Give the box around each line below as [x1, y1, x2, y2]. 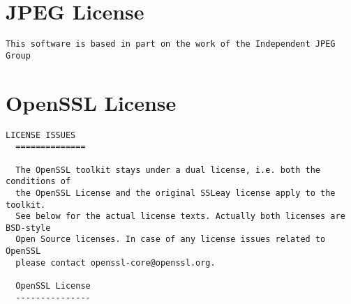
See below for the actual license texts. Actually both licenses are [15, 211, 345, 222]
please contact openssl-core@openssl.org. [15, 257, 216, 268]
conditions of [6, 176, 71, 187]
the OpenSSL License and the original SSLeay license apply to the [15, 188, 336, 198]
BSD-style [6, 222, 51, 233]
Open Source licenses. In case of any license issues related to [15, 234, 326, 245]
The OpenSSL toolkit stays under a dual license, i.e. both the [15, 165, 321, 175]
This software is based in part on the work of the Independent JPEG [6, 39, 336, 50]
